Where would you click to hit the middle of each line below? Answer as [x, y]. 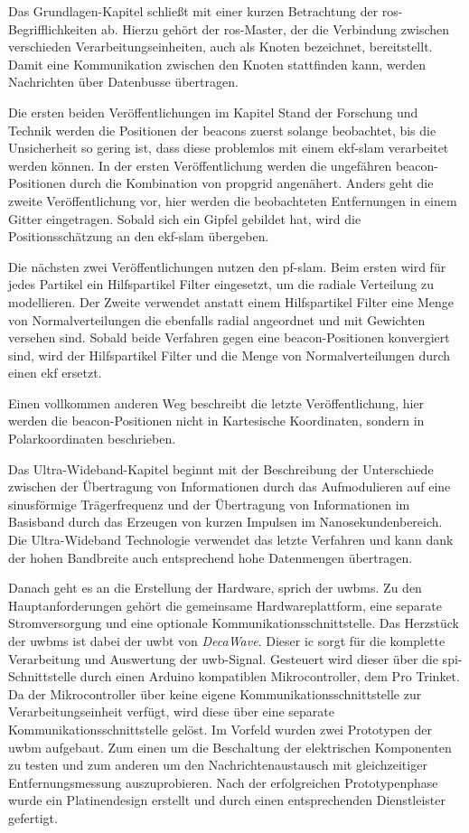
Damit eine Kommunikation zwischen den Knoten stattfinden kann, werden [217, 64]
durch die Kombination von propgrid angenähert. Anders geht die [252, 183]
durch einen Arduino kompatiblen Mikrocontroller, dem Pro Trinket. [270, 676]
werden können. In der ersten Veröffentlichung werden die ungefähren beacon [221, 165]
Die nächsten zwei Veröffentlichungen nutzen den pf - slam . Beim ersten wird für [227, 266]
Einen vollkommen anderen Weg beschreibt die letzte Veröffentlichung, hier [216, 402]
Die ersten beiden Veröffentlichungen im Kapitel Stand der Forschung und [213, 112]
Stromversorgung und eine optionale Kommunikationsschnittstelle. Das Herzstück [234, 623]
